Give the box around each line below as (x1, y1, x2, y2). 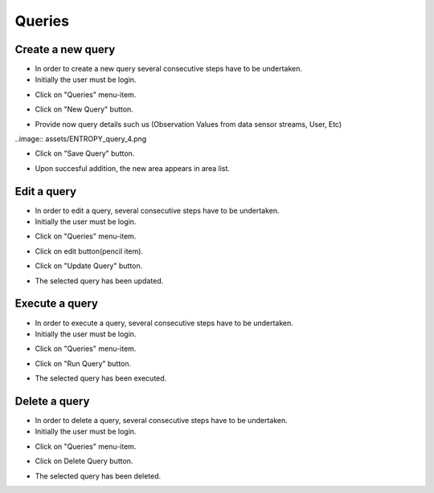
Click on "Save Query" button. (35, 149, 135, 158)
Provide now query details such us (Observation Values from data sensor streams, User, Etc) (35, 119, 342, 128)
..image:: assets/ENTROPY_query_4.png (14, 134, 147, 144)
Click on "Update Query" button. (35, 261, 143, 271)
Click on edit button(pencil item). (35, 246, 144, 256)
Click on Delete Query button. (35, 456, 133, 466)
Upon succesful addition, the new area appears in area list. (35, 163, 231, 173)
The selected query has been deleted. (35, 471, 162, 481)
